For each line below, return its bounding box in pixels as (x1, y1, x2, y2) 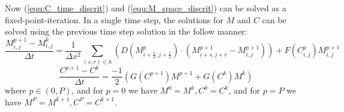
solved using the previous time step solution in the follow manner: (5, 25, 247, 38)
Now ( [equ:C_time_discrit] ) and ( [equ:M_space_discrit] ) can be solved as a (5, 2, 286, 14)
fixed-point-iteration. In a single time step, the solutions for (5, 13, 224, 26)
